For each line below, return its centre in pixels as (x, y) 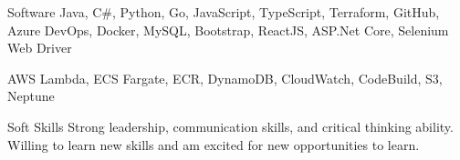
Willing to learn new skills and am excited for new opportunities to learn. (214, 144)
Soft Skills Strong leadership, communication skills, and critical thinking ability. (230, 126)
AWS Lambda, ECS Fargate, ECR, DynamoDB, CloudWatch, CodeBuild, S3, (225, 78)
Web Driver (40, 48)
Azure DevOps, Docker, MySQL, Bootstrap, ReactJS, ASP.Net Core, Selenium (228, 30)
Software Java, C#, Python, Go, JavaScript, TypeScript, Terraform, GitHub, (224, 12)
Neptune (31, 96)
